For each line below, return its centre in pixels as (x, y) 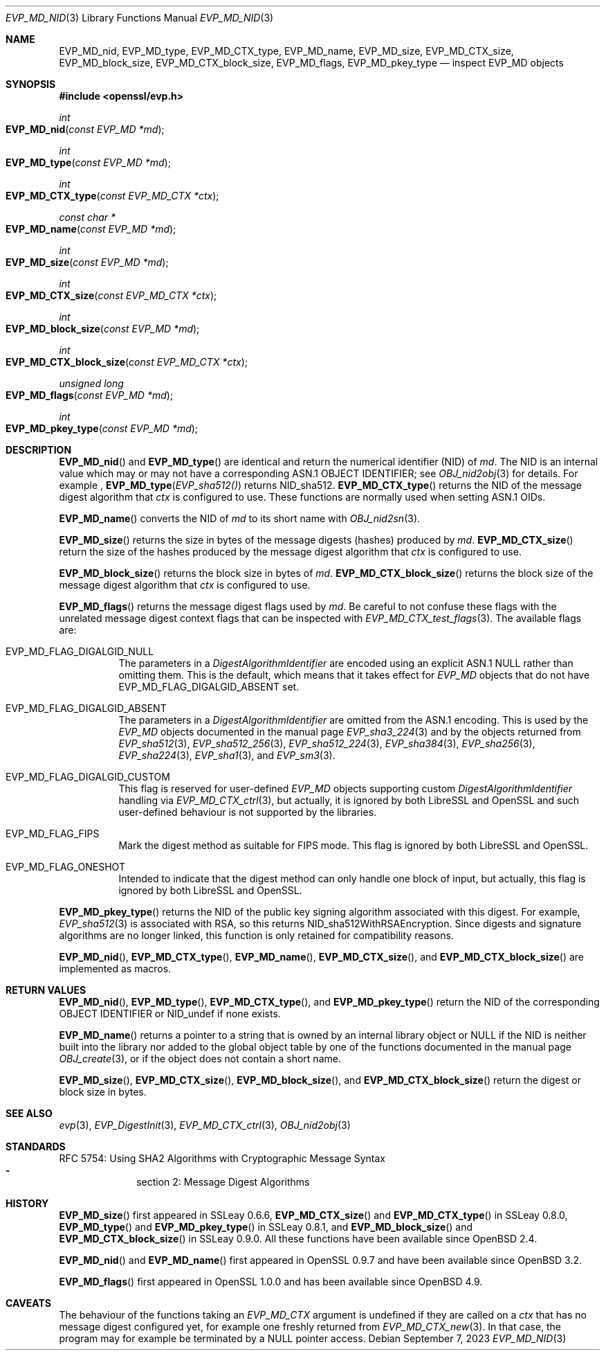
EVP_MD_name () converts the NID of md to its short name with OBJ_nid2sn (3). (240, 518)
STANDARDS (36, 1147)
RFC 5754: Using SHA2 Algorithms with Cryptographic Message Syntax (222, 1158)
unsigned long (91, 383)
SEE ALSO (29, 1113)
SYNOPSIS (31, 84)
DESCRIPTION (39, 450)
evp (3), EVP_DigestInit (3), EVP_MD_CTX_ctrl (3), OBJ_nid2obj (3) (205, 1125)
